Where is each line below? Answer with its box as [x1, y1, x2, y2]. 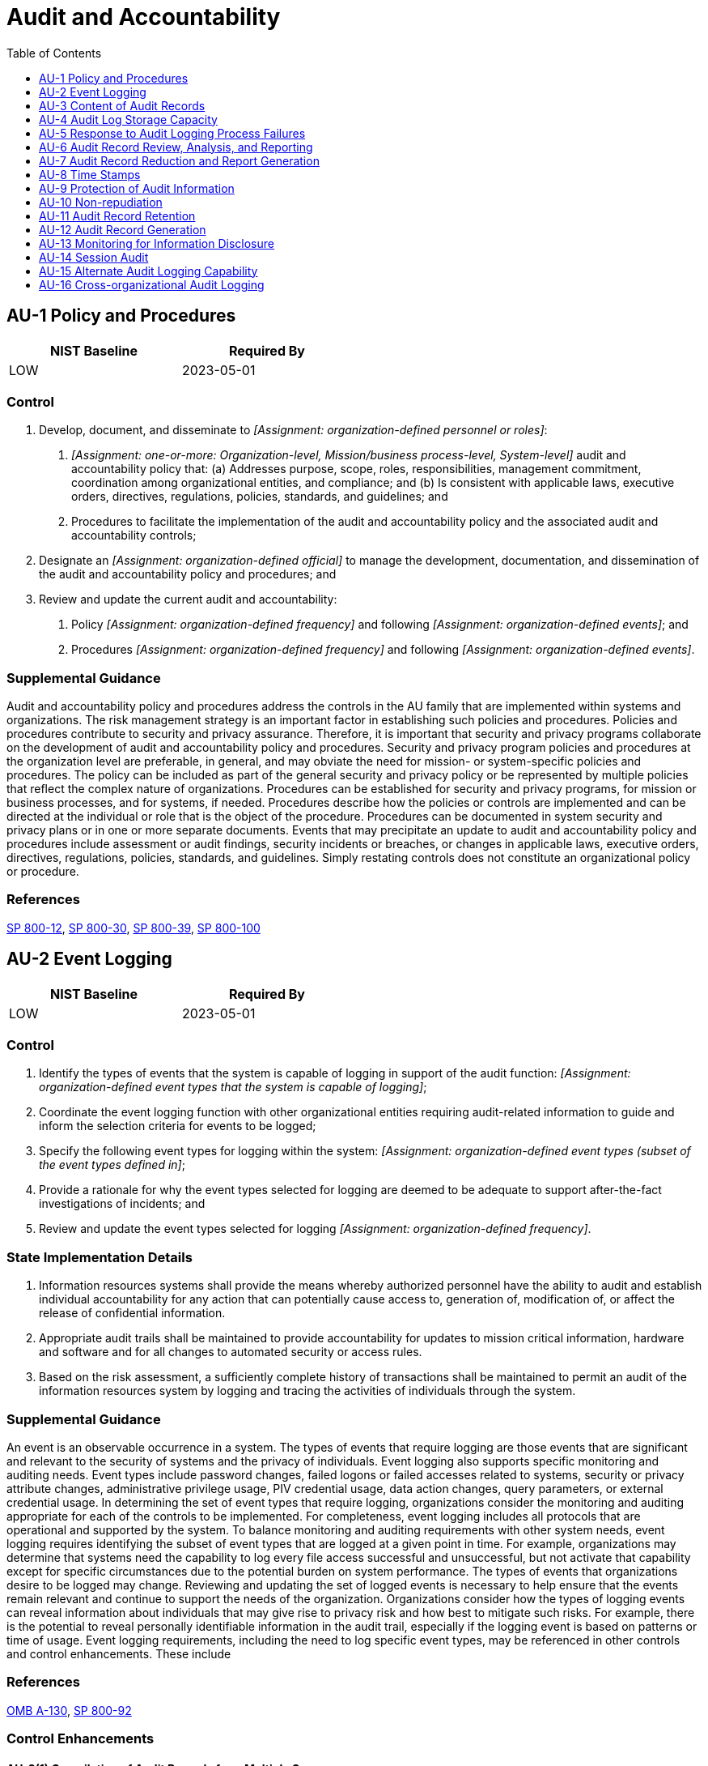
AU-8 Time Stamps [39, 167, 141, 181]
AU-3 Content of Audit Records [39, 98, 206, 113]
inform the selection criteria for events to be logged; [39, 1119, 316, 1133]
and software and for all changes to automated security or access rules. [39, 1345, 422, 1359]
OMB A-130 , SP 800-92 [6, 1703, 132, 1717]
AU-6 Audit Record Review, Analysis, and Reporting [39, 139, 313, 154]
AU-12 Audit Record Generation [39, 222, 206, 237]
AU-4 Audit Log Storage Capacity [39, 112, 218, 126]
